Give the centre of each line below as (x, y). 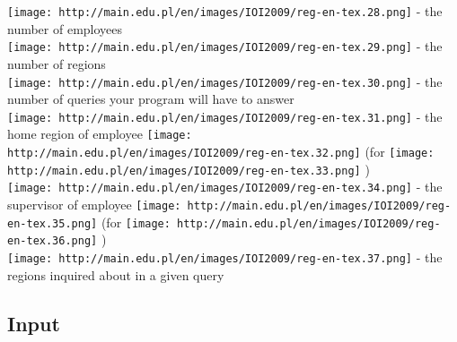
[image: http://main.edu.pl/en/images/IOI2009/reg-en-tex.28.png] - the (225, 11)
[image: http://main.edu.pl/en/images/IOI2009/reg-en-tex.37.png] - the (225, 257)
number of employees (65, 28)
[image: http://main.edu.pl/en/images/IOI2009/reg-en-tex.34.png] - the (225, 187)
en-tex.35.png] (53, 223)
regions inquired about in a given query (116, 274)
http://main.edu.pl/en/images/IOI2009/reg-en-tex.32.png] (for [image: (221, 152)
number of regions (57, 63)
